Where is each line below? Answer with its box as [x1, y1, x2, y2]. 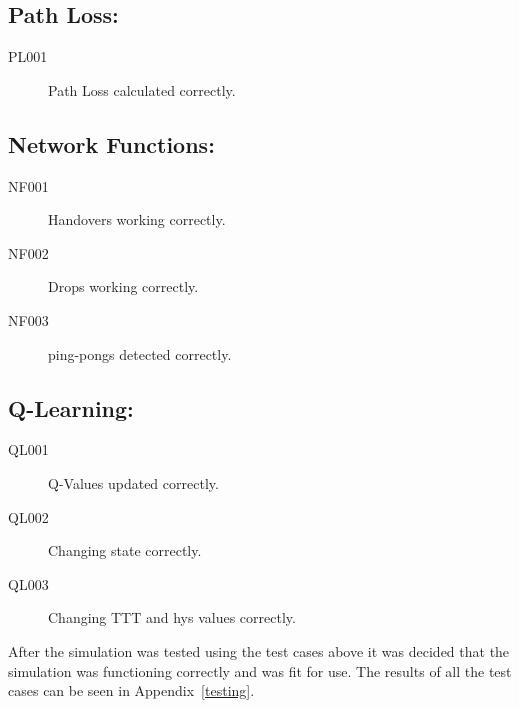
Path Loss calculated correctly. [48, 79, 236, 100]
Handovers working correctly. [48, 209, 226, 230]
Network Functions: [8, 128, 215, 159]
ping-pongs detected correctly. [48, 343, 232, 364]
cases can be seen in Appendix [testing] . [8, 680, 255, 701]
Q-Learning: [8, 392, 134, 423]
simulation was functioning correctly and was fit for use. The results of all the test [8, 660, 512, 681]
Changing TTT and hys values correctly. [48, 607, 296, 628]
